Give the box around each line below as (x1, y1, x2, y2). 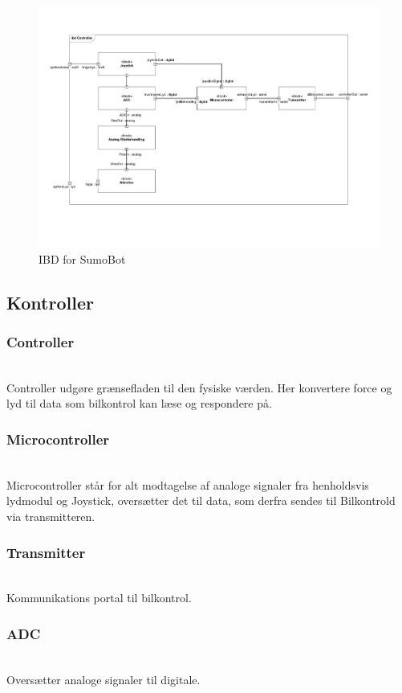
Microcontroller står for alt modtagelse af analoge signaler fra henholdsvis (6, 476, 369, 493)
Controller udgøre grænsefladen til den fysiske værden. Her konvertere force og (6, 379, 392, 396)
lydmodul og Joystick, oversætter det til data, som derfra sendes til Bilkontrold (6, 492, 396, 509)
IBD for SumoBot (39, 250, 126, 267)
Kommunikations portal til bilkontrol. (6, 589, 192, 606)
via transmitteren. (6, 508, 95, 525)
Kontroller (6, 289, 94, 314)
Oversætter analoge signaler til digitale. (6, 670, 201, 687)
